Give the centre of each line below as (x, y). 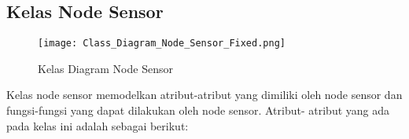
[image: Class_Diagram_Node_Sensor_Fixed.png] (162, 44)
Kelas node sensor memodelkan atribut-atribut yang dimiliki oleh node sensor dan (204, 95)
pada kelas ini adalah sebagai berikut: (98, 125)
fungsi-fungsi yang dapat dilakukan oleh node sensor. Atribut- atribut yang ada (198, 110)
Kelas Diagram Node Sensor (105, 68)
